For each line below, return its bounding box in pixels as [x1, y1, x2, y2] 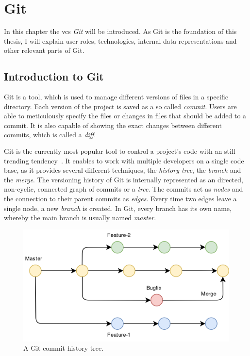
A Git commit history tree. [23, 343, 104, 353]
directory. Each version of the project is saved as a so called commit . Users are [4, 101, 237, 111]
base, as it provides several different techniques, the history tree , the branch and [4, 165, 241, 175]
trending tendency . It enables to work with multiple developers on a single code [4, 155, 244, 165]
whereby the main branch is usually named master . [4, 212, 156, 223]
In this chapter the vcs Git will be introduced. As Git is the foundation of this [4, 26, 237, 36]
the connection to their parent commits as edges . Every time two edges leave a [4, 194, 237, 204]
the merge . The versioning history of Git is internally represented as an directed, [4, 174, 243, 184]
